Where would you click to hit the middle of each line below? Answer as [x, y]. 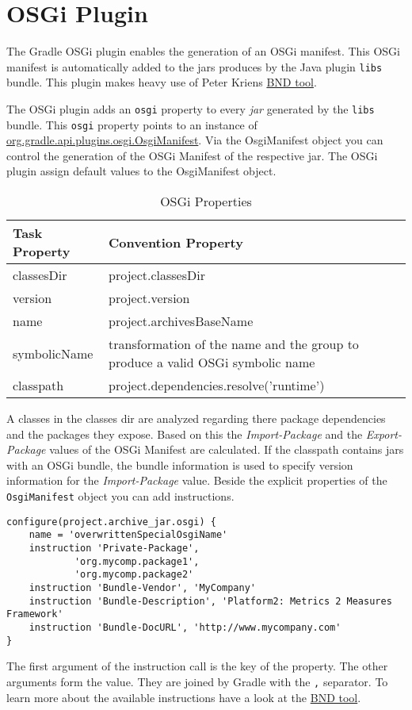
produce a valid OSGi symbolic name [212, 363]
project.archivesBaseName [181, 321]
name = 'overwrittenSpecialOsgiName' [128, 535]
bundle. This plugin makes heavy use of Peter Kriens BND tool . [162, 82]
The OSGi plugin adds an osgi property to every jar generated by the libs [191, 108]
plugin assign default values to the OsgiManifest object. [141, 171]
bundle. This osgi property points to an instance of [132, 124]
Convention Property [176, 242]
